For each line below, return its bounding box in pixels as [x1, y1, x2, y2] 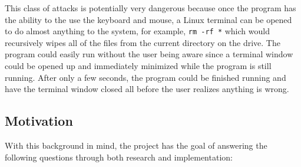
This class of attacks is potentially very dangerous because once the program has [5, 2, 296, 14]
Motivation [5, 112, 73, 130]
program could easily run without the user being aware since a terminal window [5, 48, 293, 60]
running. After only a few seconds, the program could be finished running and [5, 71, 286, 83]
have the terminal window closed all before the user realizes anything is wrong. [5, 83, 289, 95]
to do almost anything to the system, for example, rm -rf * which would [5, 25, 270, 37]
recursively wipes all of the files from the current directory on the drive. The [5, 36, 280, 48]
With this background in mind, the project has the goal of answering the [5, 139, 267, 152]
